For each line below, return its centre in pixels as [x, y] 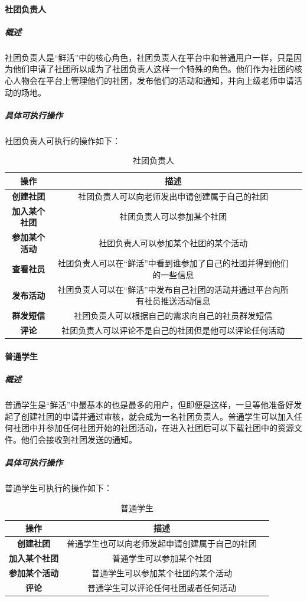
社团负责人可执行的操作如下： [63, 140]
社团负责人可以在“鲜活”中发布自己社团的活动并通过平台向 [169, 289]
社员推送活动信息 [177, 301]
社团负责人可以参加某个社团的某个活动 [173, 242]
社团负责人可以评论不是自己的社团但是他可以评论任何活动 [173, 330]
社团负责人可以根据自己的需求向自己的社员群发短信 [173, 316]
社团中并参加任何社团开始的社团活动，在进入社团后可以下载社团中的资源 [153, 428]
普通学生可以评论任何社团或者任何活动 [162, 587]
